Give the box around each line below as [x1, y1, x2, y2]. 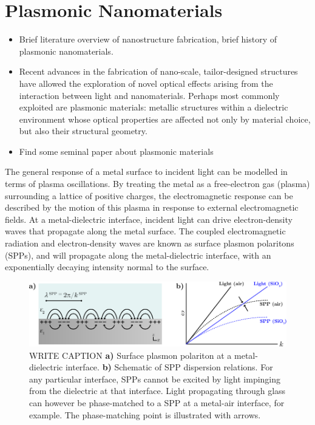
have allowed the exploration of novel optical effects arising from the [19, 76, 273, 89]
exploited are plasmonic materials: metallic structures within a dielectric [19, 101, 288, 114]
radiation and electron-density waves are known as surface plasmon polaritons [5, 237, 294, 250]
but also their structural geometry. [19, 124, 147, 137]
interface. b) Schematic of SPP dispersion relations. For [65, 361, 273, 373]
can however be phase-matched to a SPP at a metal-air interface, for [29, 396, 285, 409]
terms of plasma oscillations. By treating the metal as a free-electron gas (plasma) [5, 177, 310, 190]
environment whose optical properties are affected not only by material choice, [19, 112, 311, 125]
